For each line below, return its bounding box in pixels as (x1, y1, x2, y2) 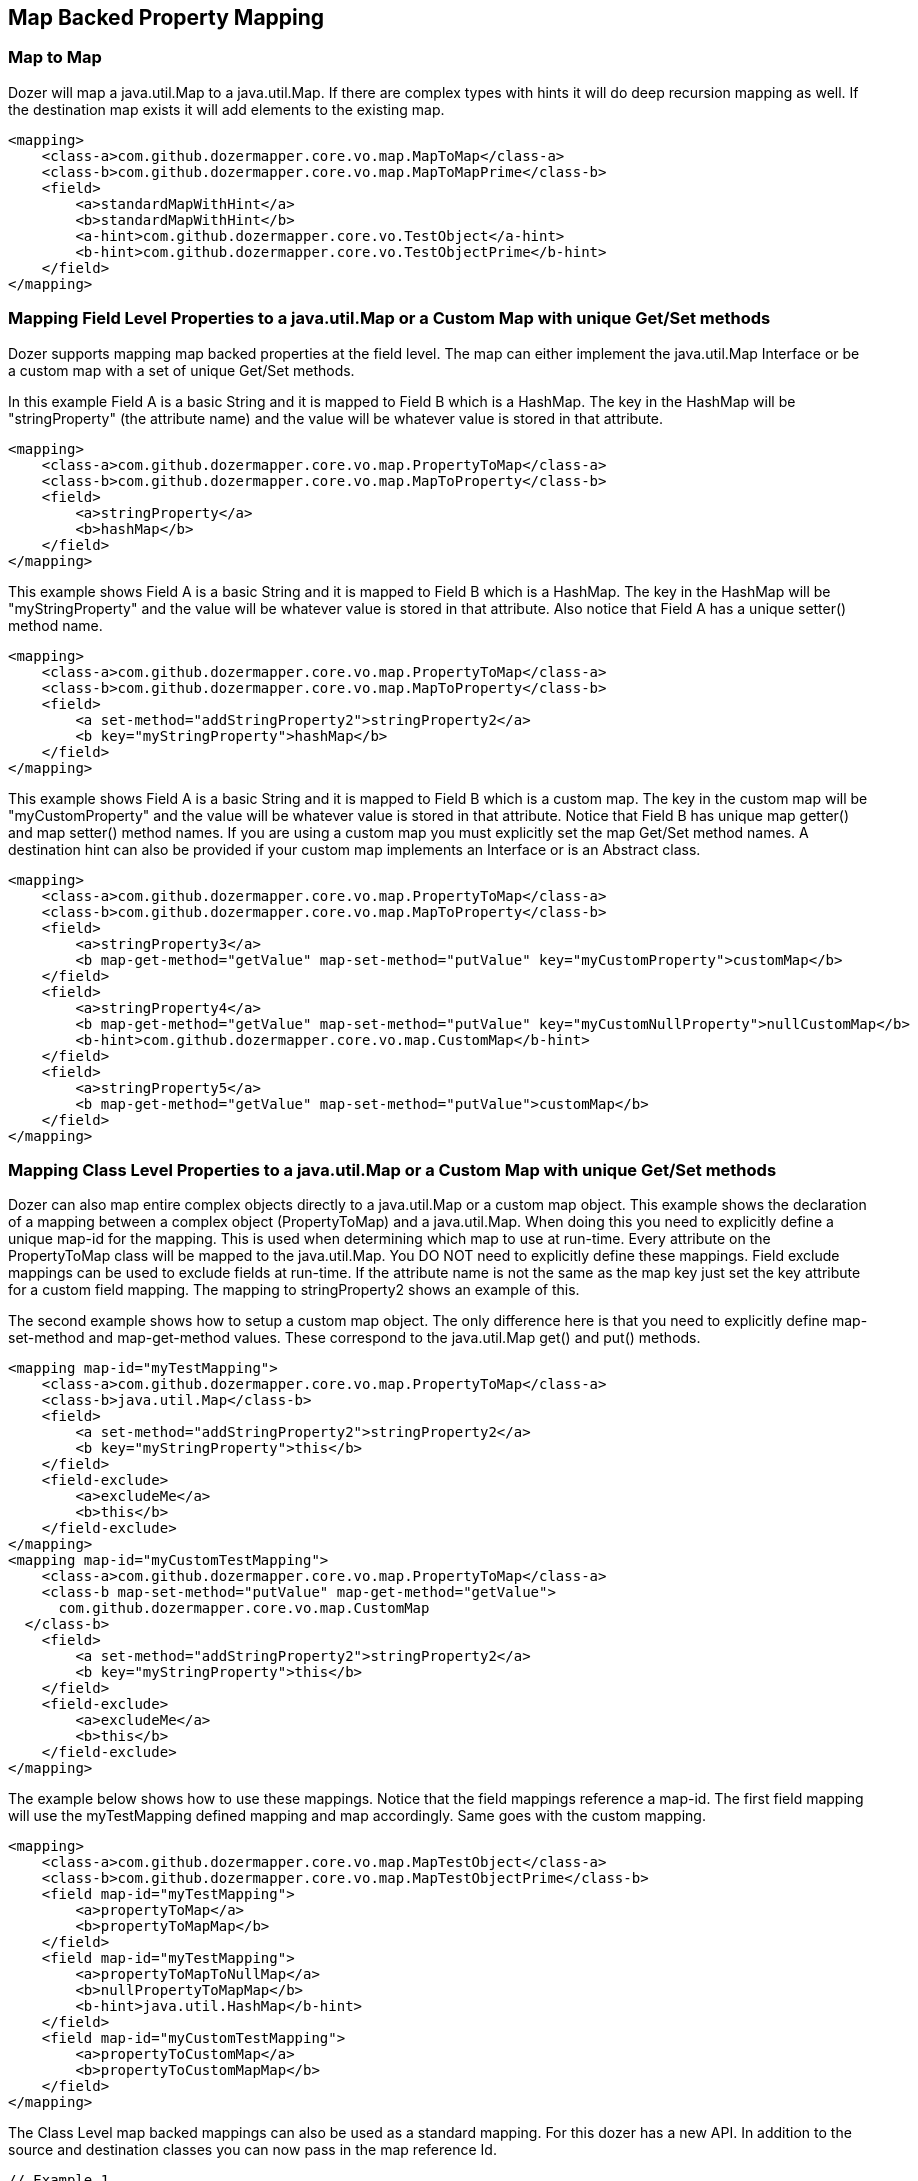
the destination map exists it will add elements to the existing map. (8, 100, 445, 118)
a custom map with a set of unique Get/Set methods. (8, 361, 355, 379)
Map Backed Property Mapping (8, 5, 325, 30)
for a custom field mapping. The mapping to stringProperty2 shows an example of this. (8, 1281, 580, 1299)
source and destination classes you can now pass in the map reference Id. (8, 2141, 497, 2159)
